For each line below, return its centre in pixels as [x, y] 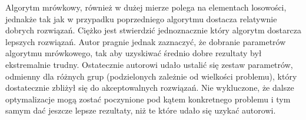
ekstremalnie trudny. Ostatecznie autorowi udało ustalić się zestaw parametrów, [149, 64]
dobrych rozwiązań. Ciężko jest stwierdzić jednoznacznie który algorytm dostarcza [153, 30]
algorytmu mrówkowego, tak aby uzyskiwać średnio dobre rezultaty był [134, 53]
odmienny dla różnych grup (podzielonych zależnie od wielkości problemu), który [151, 76]
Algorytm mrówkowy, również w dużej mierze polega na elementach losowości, [146, 7]
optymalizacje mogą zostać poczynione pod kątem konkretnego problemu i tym [148, 99]
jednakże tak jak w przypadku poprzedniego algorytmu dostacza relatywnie [141, 18]
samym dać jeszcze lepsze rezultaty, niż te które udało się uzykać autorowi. [141, 110]
